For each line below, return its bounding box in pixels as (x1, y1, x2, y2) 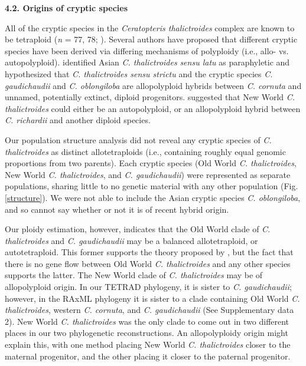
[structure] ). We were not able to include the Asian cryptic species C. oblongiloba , (5, 191, 301, 203)
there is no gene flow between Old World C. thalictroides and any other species (5, 257, 291, 269)
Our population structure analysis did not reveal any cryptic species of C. (5, 133, 272, 146)
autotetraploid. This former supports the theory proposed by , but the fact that (5, 246, 294, 258)
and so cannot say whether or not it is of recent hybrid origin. (5, 203, 229, 215)
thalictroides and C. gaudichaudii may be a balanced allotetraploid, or (5, 234, 258, 246)
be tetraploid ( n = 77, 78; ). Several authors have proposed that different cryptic (5, 33, 298, 45)
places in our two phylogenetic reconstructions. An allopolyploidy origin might (5, 327, 288, 339)
